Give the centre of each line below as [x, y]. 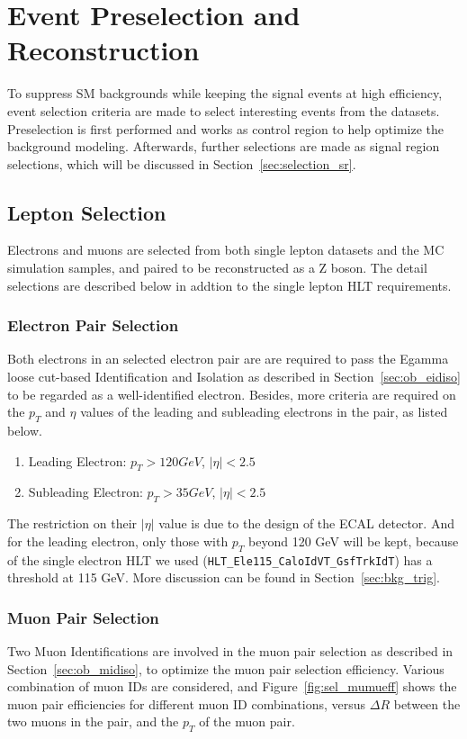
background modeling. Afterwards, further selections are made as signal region [224, 146]
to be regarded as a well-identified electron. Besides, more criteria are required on [232, 394]
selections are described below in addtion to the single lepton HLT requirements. [229, 285]
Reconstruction [103, 50]
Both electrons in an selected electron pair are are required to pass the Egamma [228, 359]
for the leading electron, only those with [118, 541]
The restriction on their [72, 523]
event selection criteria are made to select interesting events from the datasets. [224, 110]
